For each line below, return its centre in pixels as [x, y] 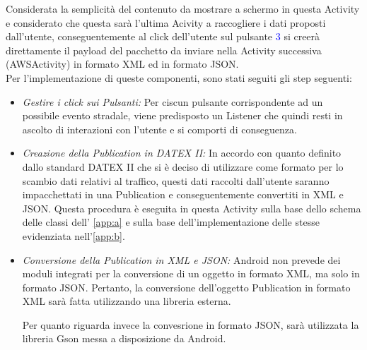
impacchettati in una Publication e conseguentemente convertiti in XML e [183, 194]
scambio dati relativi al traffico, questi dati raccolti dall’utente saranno [176, 180]
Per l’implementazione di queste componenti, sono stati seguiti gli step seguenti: [179, 77]
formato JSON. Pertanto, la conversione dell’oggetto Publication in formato [186, 287]
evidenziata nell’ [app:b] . [74, 235]
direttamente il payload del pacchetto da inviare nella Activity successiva [164, 50]
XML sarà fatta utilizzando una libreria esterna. [127, 301]
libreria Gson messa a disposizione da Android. [124, 338]
